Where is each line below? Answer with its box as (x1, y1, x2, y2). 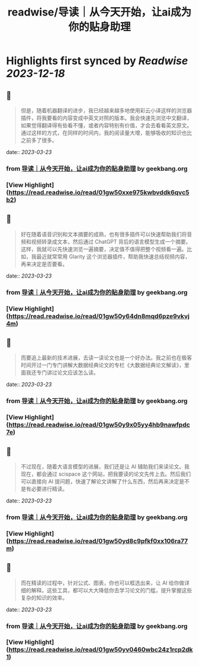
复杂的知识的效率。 (20, 594, 68, 601)
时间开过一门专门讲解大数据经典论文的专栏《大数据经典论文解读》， (20, 362, 185, 369)
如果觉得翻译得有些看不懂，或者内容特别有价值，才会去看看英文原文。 (20, 122, 192, 128)
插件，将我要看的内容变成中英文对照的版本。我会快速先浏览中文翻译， (20, 114, 192, 121)
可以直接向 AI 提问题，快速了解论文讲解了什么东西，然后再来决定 (20, 477, 179, 485)
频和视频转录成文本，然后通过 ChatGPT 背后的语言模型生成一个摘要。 (20, 238, 191, 245)
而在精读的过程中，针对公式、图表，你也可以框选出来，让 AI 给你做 (20, 579, 185, 586)
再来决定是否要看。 (20, 260, 68, 268)
